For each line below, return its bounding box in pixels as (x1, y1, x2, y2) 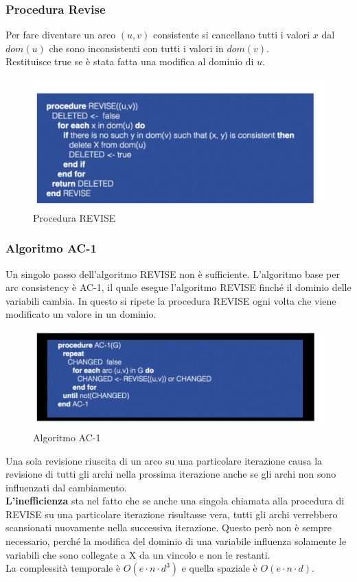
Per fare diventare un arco (5, 27, 116, 42)
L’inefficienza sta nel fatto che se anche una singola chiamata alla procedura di (5, 493, 345, 508)
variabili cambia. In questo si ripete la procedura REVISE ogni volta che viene (5, 293, 336, 307)
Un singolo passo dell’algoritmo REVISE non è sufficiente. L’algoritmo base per (5, 266, 341, 281)
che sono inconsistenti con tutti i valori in (49, 40, 224, 55)
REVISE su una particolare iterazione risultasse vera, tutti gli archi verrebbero (5, 507, 338, 521)
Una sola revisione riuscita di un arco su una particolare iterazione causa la (5, 453, 323, 467)
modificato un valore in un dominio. (5, 307, 157, 321)
